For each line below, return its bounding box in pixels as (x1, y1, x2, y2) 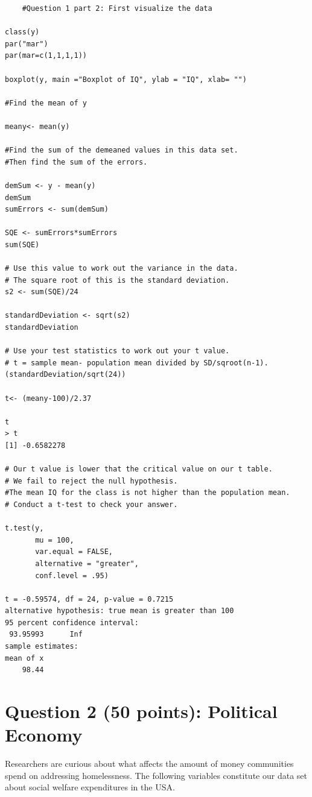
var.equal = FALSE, (35, 547, 113, 556)
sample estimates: (5, 642, 78, 651)
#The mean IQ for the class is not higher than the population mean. (5, 488, 290, 497)
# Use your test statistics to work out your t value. (5, 347, 230, 356)
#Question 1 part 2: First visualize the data (22, 4, 212, 13)
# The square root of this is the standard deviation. (5, 276, 230, 285)
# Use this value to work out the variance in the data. (5, 264, 238, 273)
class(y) (5, 28, 40, 37)
